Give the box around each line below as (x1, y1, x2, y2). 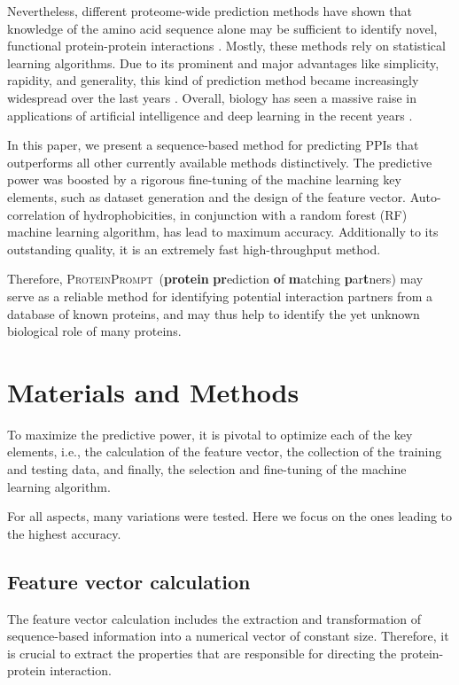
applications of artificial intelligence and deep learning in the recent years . (7, 105, 413, 124)
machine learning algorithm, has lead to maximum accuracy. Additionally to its (7, 222, 439, 241)
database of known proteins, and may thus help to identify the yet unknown (7, 304, 420, 323)
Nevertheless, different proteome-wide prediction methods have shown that (7, 2, 412, 19)
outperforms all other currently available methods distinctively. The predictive (7, 152, 432, 171)
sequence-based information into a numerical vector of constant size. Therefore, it (7, 627, 449, 645)
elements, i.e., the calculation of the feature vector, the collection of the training (7, 442, 442, 461)
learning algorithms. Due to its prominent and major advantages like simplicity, (7, 53, 440, 72)
